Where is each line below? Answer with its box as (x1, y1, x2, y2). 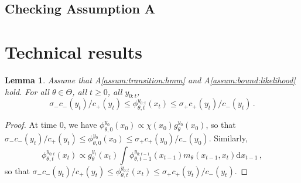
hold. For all (5, 85, 49, 97)
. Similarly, (208, 131, 248, 144)
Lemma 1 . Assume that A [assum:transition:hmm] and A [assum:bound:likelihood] (5, 73, 296, 86)
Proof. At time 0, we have (5, 118, 97, 131)
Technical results (5, 39, 143, 63)
